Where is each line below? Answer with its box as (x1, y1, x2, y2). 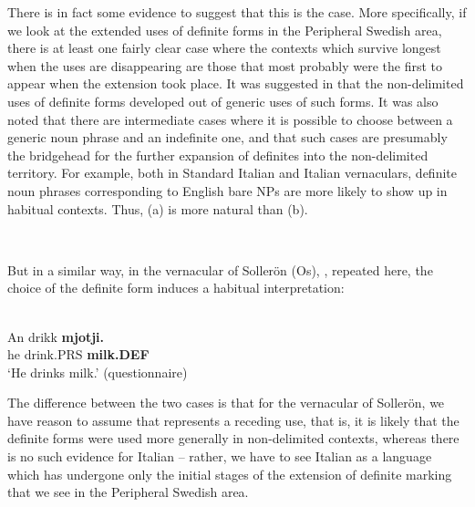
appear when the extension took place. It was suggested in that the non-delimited (7, 74, 464, 93)
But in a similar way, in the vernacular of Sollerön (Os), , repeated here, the (7, 260, 433, 279)
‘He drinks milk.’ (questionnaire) (7, 362, 188, 381)
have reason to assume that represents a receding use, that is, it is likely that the (7, 410, 460, 429)
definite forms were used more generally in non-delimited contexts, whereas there (7, 429, 460, 448)
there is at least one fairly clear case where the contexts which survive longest (7, 38, 441, 57)
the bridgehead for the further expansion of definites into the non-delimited (7, 145, 429, 164)
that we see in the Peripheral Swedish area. (7, 482, 249, 502)
